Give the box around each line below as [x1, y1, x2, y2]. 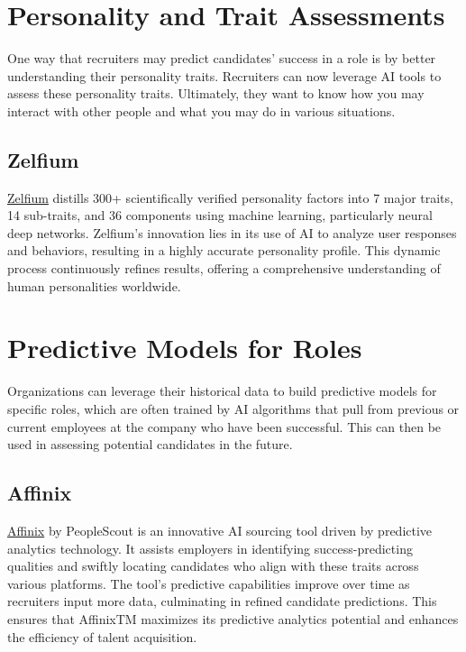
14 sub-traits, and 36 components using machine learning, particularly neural [7, 206, 433, 225]
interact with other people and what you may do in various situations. [7, 101, 396, 120]
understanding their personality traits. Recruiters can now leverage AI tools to [7, 66, 442, 85]
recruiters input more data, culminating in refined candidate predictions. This [7, 592, 437, 611]
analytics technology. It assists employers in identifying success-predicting [7, 538, 413, 557]
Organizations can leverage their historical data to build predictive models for [7, 381, 437, 400]
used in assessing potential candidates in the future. [7, 435, 293, 454]
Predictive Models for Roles [7, 329, 362, 366]
